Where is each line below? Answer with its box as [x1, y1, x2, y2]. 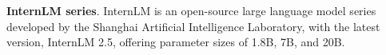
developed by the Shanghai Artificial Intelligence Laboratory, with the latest [6, 18, 380, 34]
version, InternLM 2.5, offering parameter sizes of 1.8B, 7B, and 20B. [6, 33, 345, 50]
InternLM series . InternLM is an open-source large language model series [6, 2, 376, 18]
